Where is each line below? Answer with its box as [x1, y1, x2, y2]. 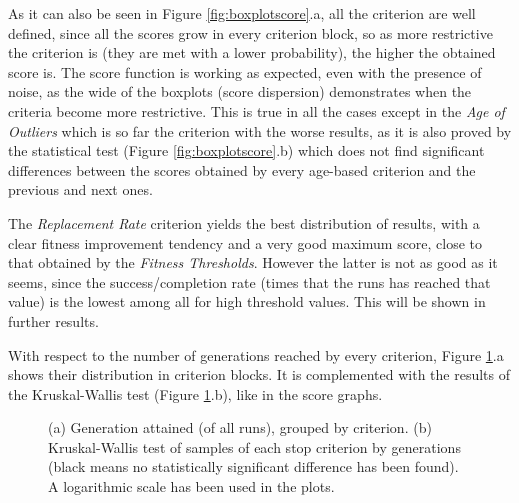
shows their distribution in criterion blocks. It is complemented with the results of [8, 364, 511, 385]
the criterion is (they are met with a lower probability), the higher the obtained [8, 42, 496, 63]
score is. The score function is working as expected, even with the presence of [8, 61, 482, 82]
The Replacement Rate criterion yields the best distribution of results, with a [8, 212, 480, 233]
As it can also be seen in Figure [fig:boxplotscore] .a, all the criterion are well [8, 3, 476, 23]
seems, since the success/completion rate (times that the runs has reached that [8, 271, 491, 292]
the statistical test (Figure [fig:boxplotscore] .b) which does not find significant [8, 140, 485, 161]
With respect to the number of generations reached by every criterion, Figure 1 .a [8, 344, 504, 365]
